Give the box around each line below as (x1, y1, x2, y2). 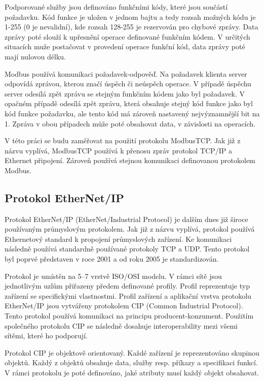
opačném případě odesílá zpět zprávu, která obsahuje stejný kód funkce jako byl (5, 98, 253, 109)
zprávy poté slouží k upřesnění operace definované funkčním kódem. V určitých (5, 31, 250, 42)
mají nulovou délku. (5, 51, 66, 61)
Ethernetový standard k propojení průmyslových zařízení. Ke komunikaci (5, 233, 232, 244)
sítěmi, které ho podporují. (5, 330, 88, 341)
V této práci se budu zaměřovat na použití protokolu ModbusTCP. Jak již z (5, 135, 241, 146)
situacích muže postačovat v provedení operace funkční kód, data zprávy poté (5, 41, 245, 52)
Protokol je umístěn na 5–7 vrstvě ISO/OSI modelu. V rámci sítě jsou (5, 270, 222, 281)
